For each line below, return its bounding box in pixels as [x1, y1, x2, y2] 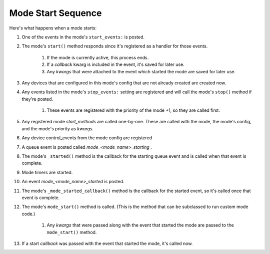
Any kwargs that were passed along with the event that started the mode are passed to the [46, 222, 234, 228]
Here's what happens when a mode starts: [9, 25, 97, 31]
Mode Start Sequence [9, 7, 102, 18]
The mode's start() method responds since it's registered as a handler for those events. [21, 43, 208, 49]
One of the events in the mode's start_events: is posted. [21, 34, 145, 40]
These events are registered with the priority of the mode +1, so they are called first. [46, 107, 220, 113]
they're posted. [21, 96, 53, 102]
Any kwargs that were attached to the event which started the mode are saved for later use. [46, 68, 236, 74]
